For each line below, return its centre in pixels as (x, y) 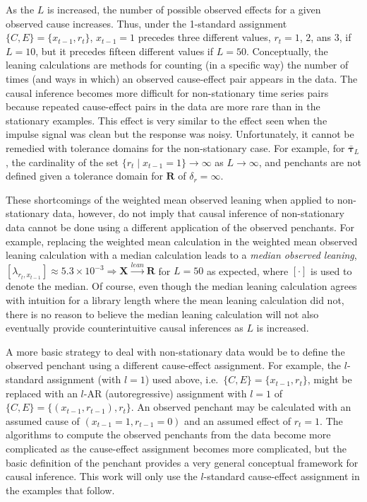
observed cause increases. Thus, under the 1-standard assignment (146, 23)
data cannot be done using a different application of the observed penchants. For (180, 227)
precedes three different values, (204, 37)
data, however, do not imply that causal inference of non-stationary (198, 213)
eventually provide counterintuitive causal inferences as (125, 328)
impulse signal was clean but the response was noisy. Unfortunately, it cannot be (180, 134)
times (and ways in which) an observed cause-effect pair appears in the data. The (182, 78)
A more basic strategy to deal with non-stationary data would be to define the (175, 351)
